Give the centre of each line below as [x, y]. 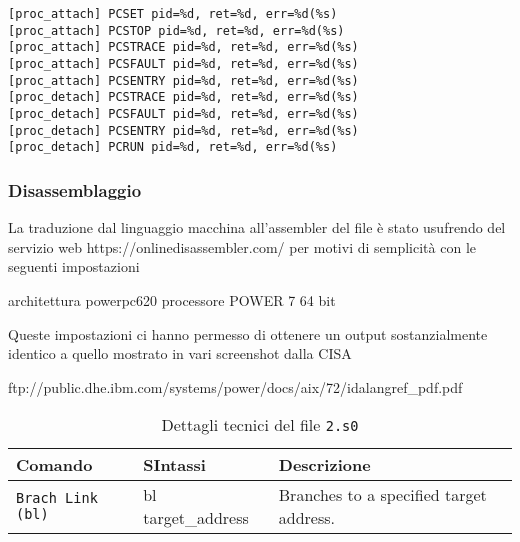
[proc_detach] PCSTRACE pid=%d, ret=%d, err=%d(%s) [183, 97]
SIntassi [174, 465]
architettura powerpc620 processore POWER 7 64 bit [172, 299]
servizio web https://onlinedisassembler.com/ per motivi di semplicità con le [242, 246]
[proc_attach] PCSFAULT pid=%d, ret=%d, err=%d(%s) [183, 63]
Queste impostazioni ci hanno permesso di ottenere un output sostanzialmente [248, 333]
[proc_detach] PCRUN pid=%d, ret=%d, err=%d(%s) [173, 147]
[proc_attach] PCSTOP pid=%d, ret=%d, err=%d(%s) [176, 30]
